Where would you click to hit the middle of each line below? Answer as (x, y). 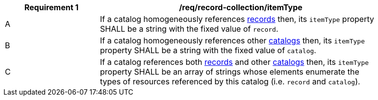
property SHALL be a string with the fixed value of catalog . (208, 50)
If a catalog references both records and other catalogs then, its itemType (235, 62)
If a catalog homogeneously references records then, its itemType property (237, 19)
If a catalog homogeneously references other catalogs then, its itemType (232, 40)
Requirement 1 (51, 7)
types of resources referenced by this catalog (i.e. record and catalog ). (230, 81)
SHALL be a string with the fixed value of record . (189, 29)
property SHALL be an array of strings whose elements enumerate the (230, 72)
